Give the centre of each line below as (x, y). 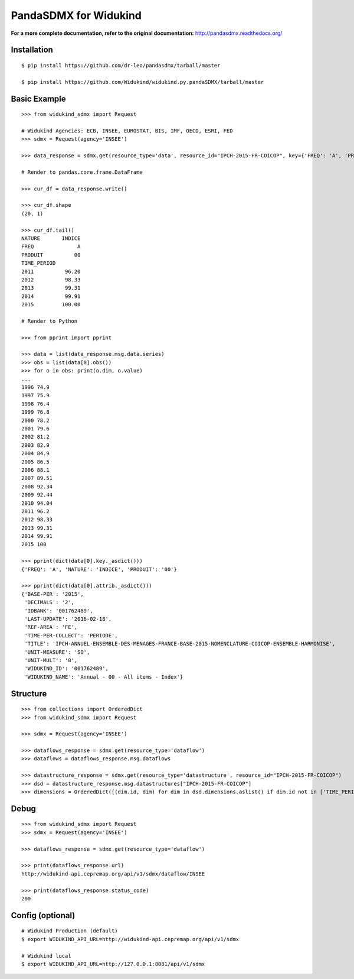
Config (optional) (43, 915)
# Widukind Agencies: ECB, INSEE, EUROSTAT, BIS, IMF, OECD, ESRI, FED (127, 131)
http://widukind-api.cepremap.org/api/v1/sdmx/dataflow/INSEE (113, 874)
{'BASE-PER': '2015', (53, 594)
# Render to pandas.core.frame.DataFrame (82, 172)
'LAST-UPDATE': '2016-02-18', (68, 619)
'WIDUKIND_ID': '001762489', (67, 669)
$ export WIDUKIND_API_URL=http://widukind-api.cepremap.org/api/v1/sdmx (130, 939)
